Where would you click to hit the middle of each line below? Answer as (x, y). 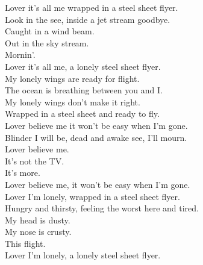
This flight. (25, 243)
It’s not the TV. (35, 161)
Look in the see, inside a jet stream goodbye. (88, 19)
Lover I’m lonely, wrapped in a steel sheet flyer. (92, 196)
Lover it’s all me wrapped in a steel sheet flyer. (92, 7)
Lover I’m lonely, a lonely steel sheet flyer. (83, 255)
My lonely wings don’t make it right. (73, 101)
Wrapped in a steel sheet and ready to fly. (82, 114)
